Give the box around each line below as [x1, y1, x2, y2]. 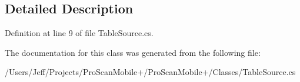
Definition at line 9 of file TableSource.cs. [5, 27, 154, 39]
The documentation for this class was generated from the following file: [5, 46, 261, 58]
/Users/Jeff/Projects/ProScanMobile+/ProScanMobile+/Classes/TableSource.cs [5, 66, 296, 78]
